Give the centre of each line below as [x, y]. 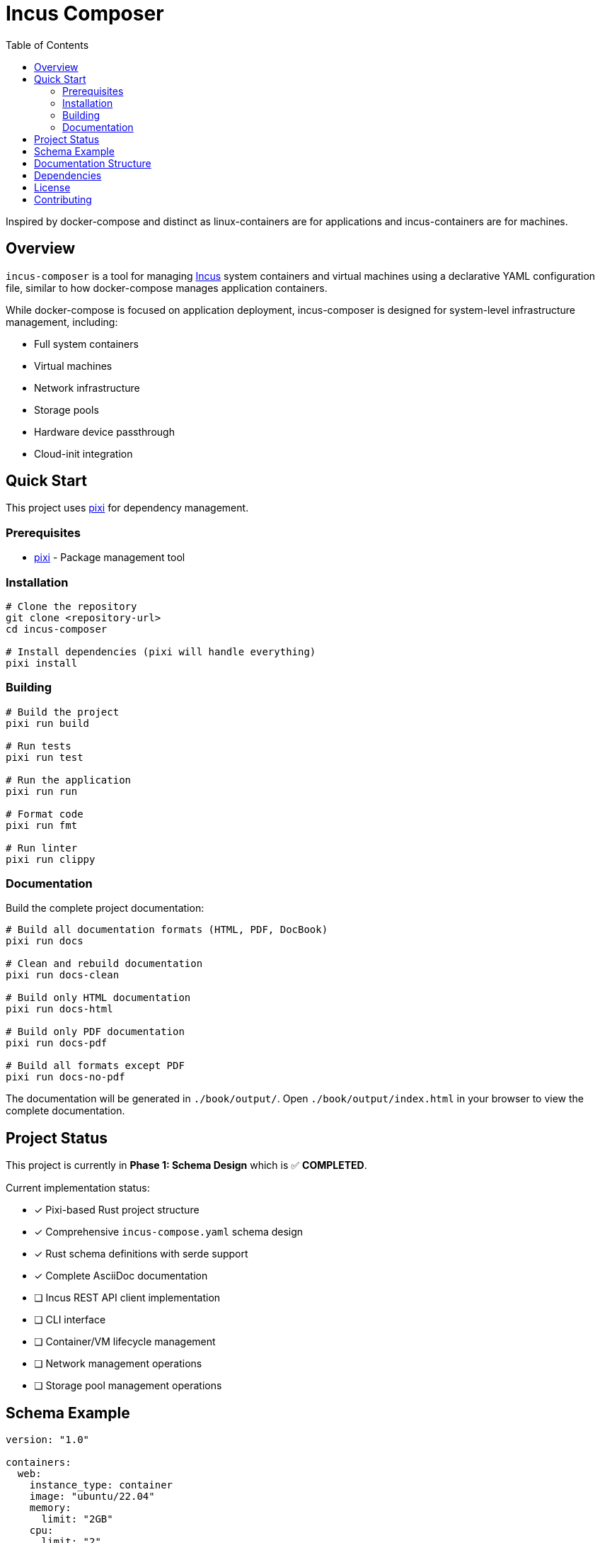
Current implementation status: [78, 1188]
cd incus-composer [57, 629]
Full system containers [86, 344]
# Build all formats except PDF [95, 1066]
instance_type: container [101, 1485]
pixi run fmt [42, 825]
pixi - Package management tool [110, 558]
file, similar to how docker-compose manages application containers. [167, 288]
